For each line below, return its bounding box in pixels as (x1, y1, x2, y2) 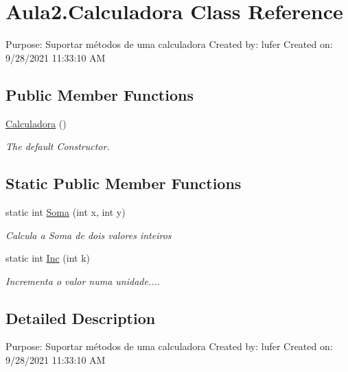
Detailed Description (5, 307, 156, 328)
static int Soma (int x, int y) (5, 204, 126, 219)
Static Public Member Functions (5, 173, 242, 194)
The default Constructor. (5, 139, 110, 153)
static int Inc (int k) (5, 251, 90, 265)
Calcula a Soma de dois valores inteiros (5, 227, 172, 242)
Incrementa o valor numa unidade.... (5, 273, 161, 288)
